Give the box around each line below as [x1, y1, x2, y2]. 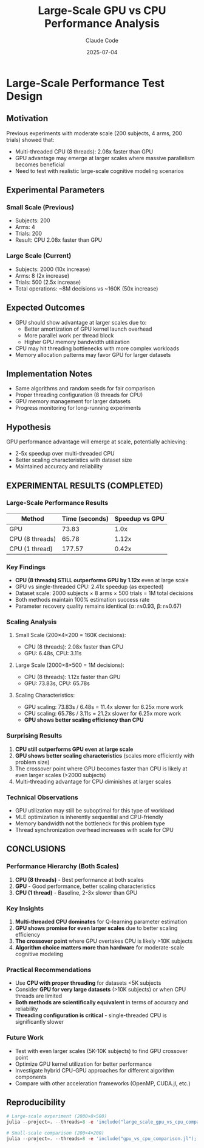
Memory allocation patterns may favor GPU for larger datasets [15, 351, 171, 358]
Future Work [6, 1034, 44, 1042]
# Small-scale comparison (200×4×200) [6, 1130, 104, 1136]
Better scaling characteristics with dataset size [15, 456, 132, 463]
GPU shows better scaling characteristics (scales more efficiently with [15, 752, 194, 759]
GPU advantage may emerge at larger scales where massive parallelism [15, 154, 195, 161]
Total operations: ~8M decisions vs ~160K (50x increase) [15, 284, 158, 292]
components [15, 1073, 47, 1080]
